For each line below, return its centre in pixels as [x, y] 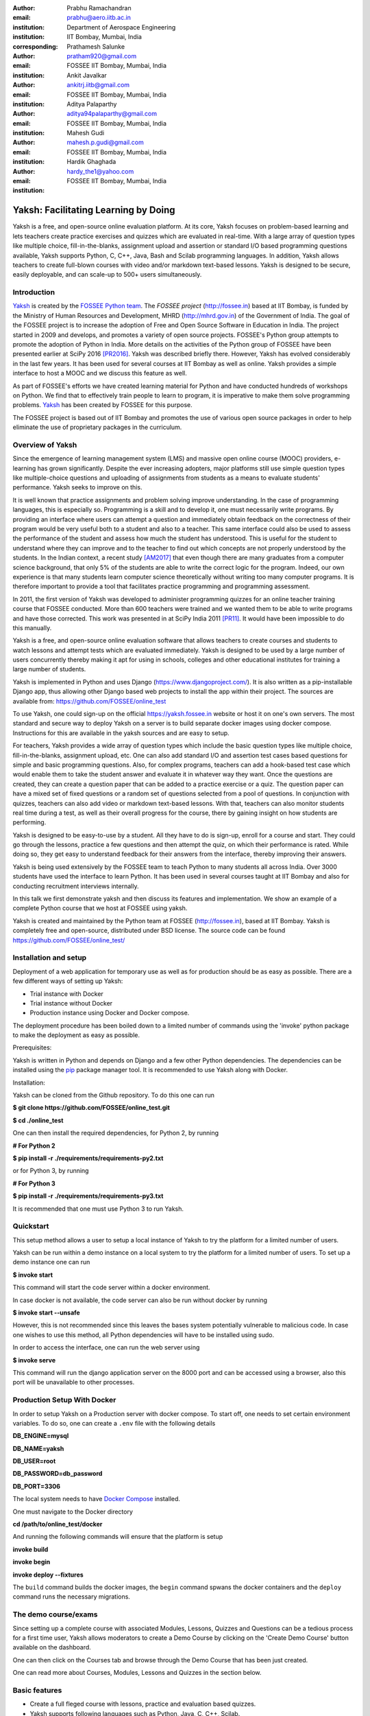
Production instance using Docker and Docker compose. [110, 1013]
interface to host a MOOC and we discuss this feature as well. [100, 373]
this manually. [32, 627]
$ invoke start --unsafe [46, 1313]
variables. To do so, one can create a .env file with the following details [114, 1423]
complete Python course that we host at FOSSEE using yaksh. [100, 908]
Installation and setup [50, 958]
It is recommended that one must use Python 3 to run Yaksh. [98, 1209]
